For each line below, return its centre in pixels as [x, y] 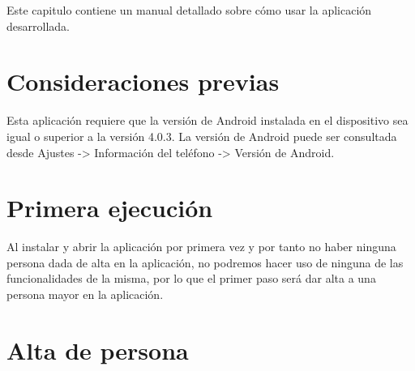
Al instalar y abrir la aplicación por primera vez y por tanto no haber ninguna [201, 247]
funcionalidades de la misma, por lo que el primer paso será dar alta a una [191, 278]
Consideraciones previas [143, 81]
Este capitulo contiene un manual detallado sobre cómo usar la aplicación [189, 10]
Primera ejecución [110, 208]
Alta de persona [98, 350]
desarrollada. [38, 26]
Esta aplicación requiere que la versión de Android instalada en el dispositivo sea [207, 120]
